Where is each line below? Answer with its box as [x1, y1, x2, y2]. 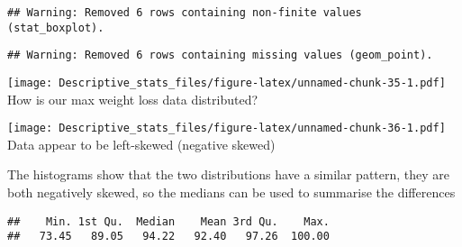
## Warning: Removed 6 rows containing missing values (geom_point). [7, 49, 433, 62]
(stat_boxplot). [7, 21, 104, 34]
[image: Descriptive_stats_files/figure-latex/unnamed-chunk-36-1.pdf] [7, 122, 446, 135]
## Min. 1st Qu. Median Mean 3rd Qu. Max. [7, 215, 330, 228]
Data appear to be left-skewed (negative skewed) [7, 134, 276, 153]
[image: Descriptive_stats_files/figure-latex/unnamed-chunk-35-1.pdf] [7, 76, 446, 89]
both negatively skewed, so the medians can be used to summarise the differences [7, 183, 456, 202]
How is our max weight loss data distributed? [7, 89, 258, 108]
